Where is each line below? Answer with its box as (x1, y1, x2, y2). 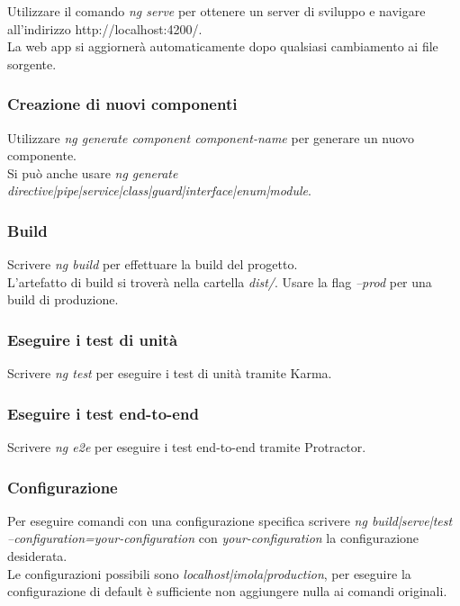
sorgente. (7, 54, 57, 73)
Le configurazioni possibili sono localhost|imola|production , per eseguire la (7, 564, 411, 583)
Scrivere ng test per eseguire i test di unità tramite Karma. (7, 364, 332, 383)
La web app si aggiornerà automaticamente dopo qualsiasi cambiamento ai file (7, 37, 438, 56)
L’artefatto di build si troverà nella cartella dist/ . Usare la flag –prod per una (7, 272, 432, 291)
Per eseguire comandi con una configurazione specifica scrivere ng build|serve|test (7, 511, 453, 529)
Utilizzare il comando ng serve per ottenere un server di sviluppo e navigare (7, 2, 426, 20)
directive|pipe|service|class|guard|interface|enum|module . (7, 181, 311, 200)
